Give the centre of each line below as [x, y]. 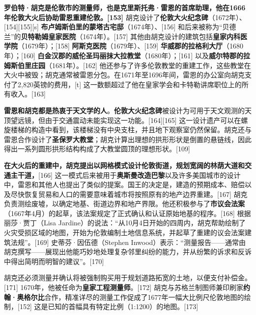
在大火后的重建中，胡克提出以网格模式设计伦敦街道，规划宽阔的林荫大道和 [124, 165]
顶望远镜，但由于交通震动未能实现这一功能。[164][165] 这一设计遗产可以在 [123, 120]
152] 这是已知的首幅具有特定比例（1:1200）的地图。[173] [109, 306]
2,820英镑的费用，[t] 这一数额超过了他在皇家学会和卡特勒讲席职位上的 [129, 84]
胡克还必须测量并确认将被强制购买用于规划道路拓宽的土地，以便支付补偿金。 [128, 278]
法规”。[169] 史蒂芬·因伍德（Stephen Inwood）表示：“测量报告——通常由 [128, 242]
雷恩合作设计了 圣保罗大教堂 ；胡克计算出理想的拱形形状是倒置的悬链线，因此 [128, 139]
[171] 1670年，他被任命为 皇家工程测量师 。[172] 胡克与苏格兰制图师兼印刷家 [124, 287]
